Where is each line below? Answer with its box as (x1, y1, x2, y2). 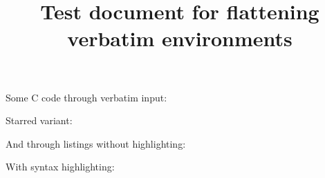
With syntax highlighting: (6, 159, 115, 174)
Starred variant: (6, 113, 73, 128)
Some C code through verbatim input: (6, 90, 167, 104)
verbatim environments (67, 24, 292, 52)
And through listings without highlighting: (6, 136, 186, 150)
